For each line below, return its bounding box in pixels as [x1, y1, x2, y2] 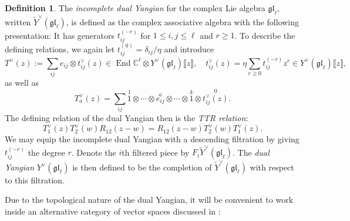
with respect [250, 160, 294, 173]
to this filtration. [5, 173, 65, 186]
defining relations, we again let [5, 42, 115, 55]
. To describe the [234, 29, 295, 41]
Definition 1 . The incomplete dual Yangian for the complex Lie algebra [5, 2, 265, 14]
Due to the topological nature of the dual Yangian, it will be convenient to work [5, 193, 294, 206]
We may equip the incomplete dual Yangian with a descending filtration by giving [5, 133, 299, 145]
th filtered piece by [122, 146, 190, 158]
